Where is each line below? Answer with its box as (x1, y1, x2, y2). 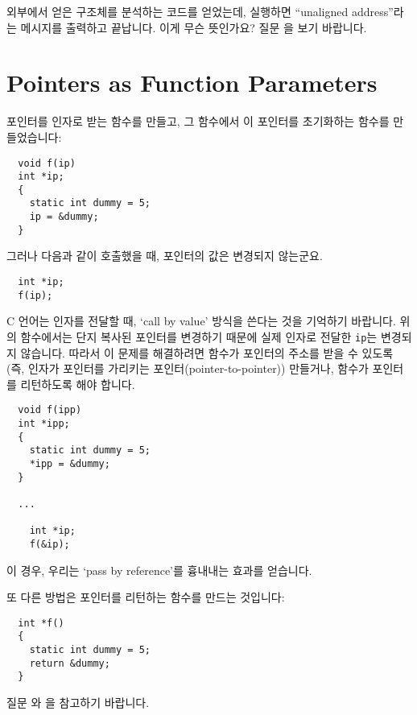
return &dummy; (29, 657, 110, 669)
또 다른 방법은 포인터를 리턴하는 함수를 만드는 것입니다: (6, 589, 285, 605)
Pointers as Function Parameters (6, 66, 378, 99)
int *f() (18, 617, 64, 629)
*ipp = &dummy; (29, 458, 110, 469)
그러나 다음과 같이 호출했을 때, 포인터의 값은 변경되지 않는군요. (6, 247, 323, 264)
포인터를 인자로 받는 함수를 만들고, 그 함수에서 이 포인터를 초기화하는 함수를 (6, 113, 390, 130)
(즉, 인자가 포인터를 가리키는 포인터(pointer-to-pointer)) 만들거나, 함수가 (6, 360, 369, 377)
